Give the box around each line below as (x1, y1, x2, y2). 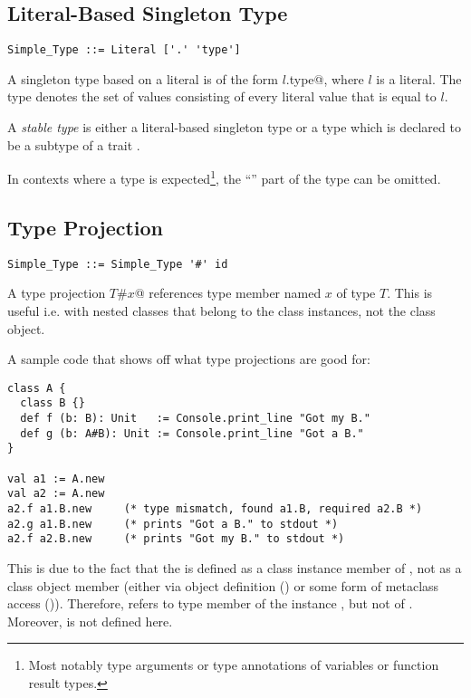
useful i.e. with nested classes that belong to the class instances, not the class (7, 301, 436, 320)
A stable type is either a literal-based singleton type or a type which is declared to (7, 118, 461, 137)
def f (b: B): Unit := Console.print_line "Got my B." (20, 412, 370, 425)
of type (336, 283, 376, 302)
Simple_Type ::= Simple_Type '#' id (7, 257, 228, 271)
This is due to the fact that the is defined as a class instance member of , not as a (7, 558, 462, 577)
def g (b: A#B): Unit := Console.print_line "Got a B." (20, 426, 364, 440)
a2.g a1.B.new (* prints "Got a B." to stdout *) (7, 517, 339, 531)
